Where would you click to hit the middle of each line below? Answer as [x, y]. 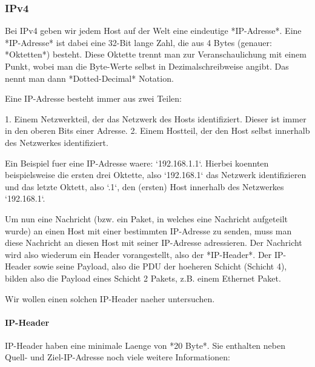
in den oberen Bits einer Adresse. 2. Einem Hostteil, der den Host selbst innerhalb [157, 131]
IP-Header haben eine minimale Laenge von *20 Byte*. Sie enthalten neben [145, 345]
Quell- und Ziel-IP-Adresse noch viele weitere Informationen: [118, 357]
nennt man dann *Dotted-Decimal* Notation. [89, 78]
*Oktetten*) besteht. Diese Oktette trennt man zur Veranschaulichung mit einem [156, 54]
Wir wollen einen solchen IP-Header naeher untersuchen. [110, 298]
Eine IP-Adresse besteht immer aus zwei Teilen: [93, 98]
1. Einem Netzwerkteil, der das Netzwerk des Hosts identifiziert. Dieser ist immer [156, 118]
